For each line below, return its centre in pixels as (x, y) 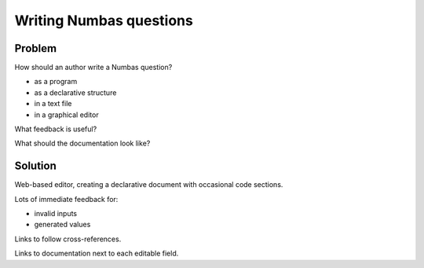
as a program (56, 82)
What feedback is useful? (56, 129)
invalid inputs (56, 214)
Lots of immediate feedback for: (66, 199)
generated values (62, 225)
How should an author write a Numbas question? (93, 68)
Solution (35, 166)
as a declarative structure (75, 92)
